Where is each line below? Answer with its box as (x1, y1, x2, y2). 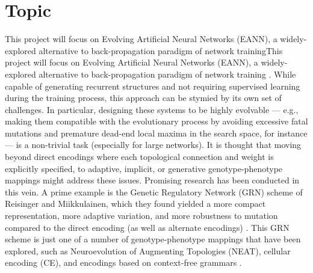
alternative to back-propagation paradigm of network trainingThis (39, 44, 283, 57)
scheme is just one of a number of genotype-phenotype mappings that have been (5, 233, 301, 245)
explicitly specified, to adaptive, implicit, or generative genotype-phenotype (5, 162, 283, 174)
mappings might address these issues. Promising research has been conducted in (5, 174, 300, 186)
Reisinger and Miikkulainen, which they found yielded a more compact (5, 197, 266, 210)
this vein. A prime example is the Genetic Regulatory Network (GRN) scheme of (5, 185, 303, 198)
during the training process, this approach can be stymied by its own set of (5, 91, 282, 104)
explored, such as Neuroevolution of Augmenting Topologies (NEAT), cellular (5, 244, 291, 257)
